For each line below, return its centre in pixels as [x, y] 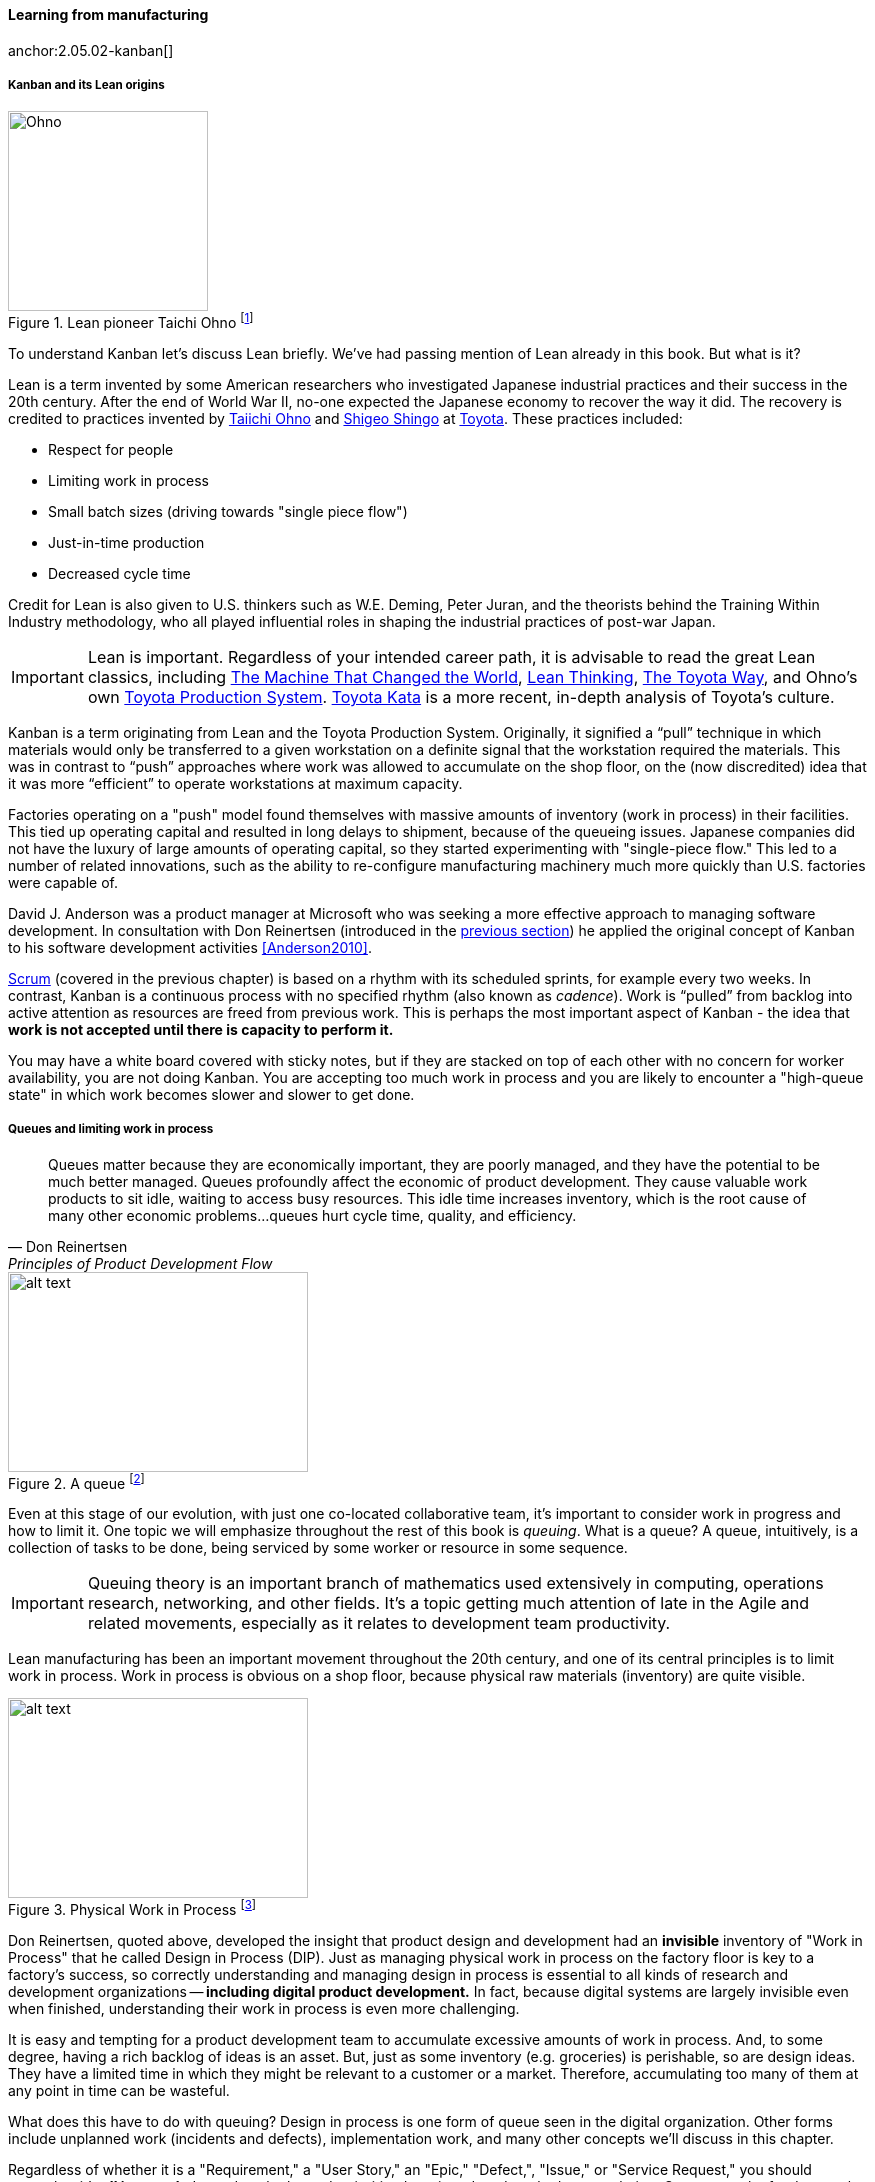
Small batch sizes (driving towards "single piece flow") [228, 512]
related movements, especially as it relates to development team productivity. [379, 1623]
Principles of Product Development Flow [140, 1263]
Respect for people [111, 450]
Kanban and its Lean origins [86, 85]
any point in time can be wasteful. [119, 2091]
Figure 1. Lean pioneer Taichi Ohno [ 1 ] [131, 321]
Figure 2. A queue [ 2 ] [76, 1481]
